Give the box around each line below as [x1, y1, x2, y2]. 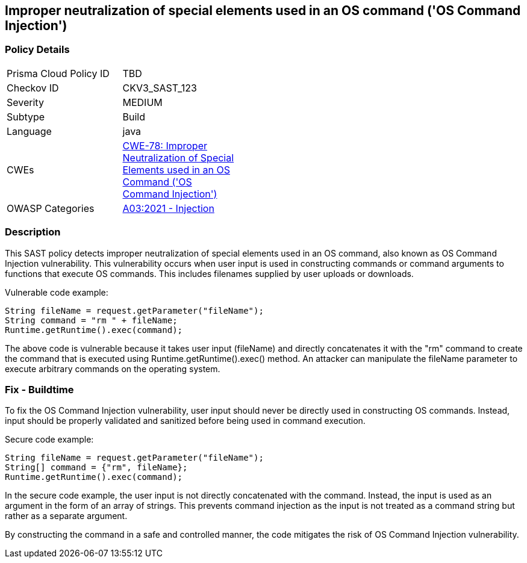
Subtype [7, 110, 45, 123]
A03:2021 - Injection [122, 202, 214, 214]
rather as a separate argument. [5, 511, 128, 521]
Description [5, 226, 61, 238]
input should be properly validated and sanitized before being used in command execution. [5, 415, 366, 426]
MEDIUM [122, 96, 163, 108]
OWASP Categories [7, 202, 95, 214]
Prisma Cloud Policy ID [7, 67, 110, 79]
